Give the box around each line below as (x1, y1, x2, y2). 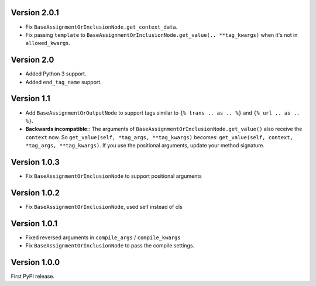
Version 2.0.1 (11, 8, 60, 18)
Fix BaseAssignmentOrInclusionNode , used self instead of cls (25, 203, 183, 210)
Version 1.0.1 (11, 218, 58, 228)
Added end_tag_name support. (25, 78, 102, 85)
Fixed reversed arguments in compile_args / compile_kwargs (25, 234, 181, 241)
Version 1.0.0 (11, 257, 60, 267)
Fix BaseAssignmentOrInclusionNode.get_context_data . (25, 23, 178, 30)
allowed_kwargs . (25, 40, 71, 47)
